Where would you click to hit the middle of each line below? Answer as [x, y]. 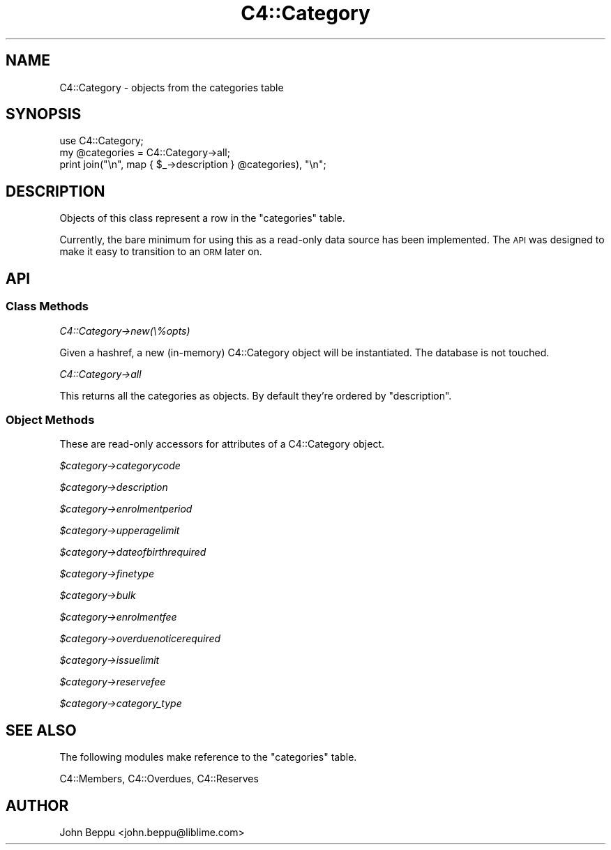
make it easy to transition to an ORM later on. [161, 252]
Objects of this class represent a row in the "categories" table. [202, 218]
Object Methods [50, 419]
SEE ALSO [41, 730]
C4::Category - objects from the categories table [172, 87]
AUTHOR [37, 805]
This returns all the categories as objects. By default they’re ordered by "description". [256, 395]
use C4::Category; [101, 141]
